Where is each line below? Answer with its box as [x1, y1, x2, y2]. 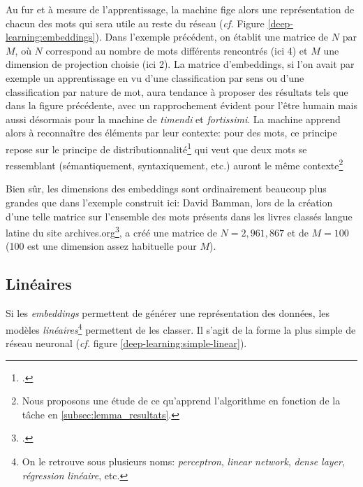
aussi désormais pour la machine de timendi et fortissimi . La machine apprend [6, 111, 341, 126]
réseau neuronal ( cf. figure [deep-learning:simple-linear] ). [6, 336, 247, 351]
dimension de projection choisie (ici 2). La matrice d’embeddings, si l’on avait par [6, 57, 355, 71]
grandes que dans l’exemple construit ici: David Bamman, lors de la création [6, 195, 333, 210]
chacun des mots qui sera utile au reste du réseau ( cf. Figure [6, 15, 265, 30]
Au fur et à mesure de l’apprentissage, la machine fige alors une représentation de [6, 2, 355, 16]
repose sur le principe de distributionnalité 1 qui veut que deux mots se [6, 139, 307, 156]
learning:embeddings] [6, 29, 96, 44]
